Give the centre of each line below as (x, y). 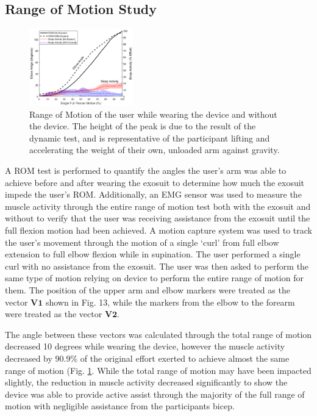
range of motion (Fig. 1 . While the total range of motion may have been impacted (158, 370)
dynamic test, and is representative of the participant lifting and (150, 138)
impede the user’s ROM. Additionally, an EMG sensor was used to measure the (153, 194)
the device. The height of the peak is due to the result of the (143, 126)
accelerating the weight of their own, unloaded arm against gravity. (155, 150)
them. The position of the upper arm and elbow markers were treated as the (148, 290)
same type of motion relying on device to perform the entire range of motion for (154, 278)
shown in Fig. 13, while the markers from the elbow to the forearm (170, 302)
